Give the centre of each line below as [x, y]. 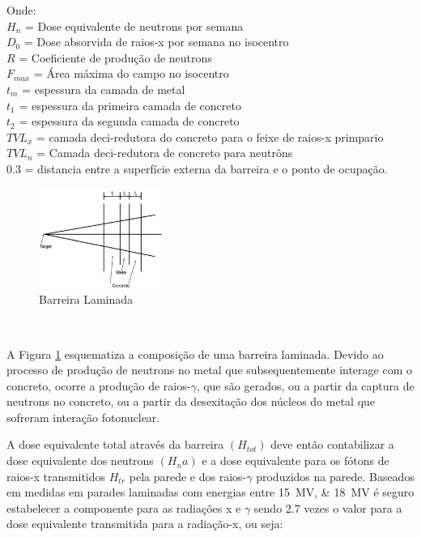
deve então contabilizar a [332, 444]
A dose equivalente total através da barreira [115, 444]
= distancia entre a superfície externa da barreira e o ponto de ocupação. [206, 168]
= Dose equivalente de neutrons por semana [134, 26]
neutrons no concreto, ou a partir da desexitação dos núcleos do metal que [191, 401]
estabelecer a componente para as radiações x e [124, 507]
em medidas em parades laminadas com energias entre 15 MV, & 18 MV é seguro [210, 492]
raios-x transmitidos [56, 476]
